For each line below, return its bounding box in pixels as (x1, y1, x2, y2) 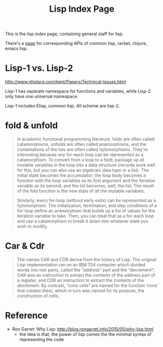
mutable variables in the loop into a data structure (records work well (17, 162, 156, 168)
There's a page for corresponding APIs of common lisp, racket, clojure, (5, 41, 147, 46)
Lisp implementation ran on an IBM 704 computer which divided (17, 262, 145, 267)
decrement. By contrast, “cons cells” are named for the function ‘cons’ (17, 283, 158, 288)
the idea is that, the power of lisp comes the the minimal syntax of (19, 331, 152, 337)
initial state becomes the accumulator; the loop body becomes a (17, 172, 146, 179)
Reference (5, 310, 48, 321)
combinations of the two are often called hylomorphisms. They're (17, 146, 148, 152)
